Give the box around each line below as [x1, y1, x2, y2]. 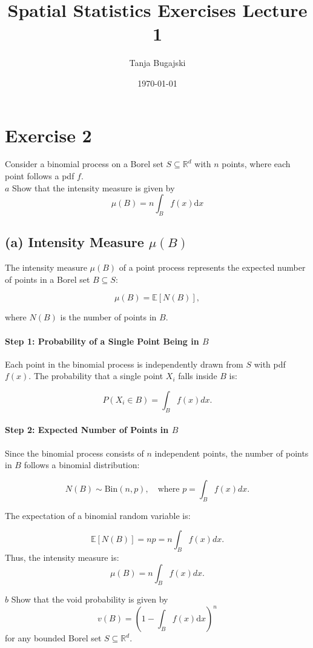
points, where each [222, 157, 291, 170]
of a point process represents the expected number [119, 261, 306, 274]
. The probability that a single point [28, 369, 163, 382]
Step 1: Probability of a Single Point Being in [5, 334, 199, 347]
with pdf [254, 357, 286, 370]
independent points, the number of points [154, 446, 309, 459]
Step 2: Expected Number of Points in [5, 423, 169, 436]
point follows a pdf [5, 170, 74, 182]
